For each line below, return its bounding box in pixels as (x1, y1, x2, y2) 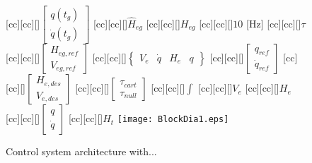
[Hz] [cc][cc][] (246, 16, 301, 30)
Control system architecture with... (6, 144, 157, 159)
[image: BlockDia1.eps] (117, 114, 229, 125)
